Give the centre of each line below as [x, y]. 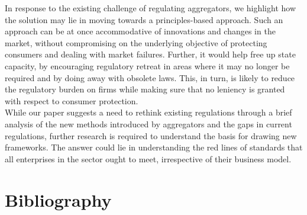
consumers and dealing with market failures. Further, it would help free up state [150, 54]
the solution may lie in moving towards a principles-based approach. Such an [144, 19]
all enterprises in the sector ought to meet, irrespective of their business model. [148, 158]
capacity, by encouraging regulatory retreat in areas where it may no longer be [147, 65]
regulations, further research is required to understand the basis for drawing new [151, 135]
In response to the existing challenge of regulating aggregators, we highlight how [151, 8]
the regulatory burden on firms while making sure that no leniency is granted [145, 89]
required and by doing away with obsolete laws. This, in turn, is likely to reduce [150, 77]
